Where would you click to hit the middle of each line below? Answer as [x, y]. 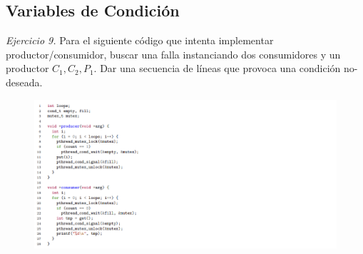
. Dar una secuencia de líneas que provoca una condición [217, 68]
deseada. [24, 82]
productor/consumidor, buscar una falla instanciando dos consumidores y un [173, 54]
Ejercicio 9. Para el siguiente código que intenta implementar [140, 40]
